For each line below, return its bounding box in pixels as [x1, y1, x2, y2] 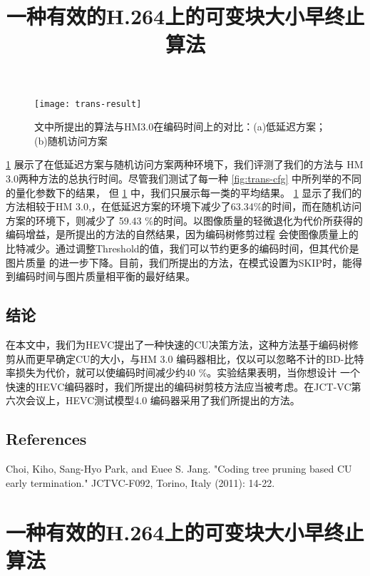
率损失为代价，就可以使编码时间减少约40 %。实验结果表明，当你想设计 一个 [6, 365, 360, 380]
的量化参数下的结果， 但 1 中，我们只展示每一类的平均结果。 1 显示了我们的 [6, 185, 362, 200]
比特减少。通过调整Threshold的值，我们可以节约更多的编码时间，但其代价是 [6, 240, 359, 255]
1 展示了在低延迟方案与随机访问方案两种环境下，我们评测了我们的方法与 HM [6, 157, 364, 172]
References [6, 428, 87, 450]
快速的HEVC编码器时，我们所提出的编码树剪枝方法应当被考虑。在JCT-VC [6, 379, 351, 394]
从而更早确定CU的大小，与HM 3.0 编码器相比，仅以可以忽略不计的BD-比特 [15, 351, 364, 366]
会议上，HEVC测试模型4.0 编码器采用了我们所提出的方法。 [25, 393, 300, 408]
